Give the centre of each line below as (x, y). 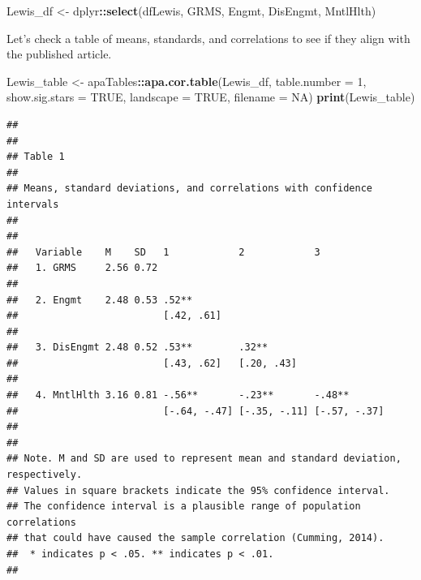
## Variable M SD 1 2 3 (163, 252)
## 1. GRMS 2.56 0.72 (82, 268)
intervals (33, 204)
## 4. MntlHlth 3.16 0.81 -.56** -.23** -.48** (178, 395)
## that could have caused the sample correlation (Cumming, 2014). (195, 538)
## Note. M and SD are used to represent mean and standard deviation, (204, 459)
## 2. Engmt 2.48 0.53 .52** (100, 300)
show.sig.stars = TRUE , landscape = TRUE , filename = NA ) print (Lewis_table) (211, 97)
